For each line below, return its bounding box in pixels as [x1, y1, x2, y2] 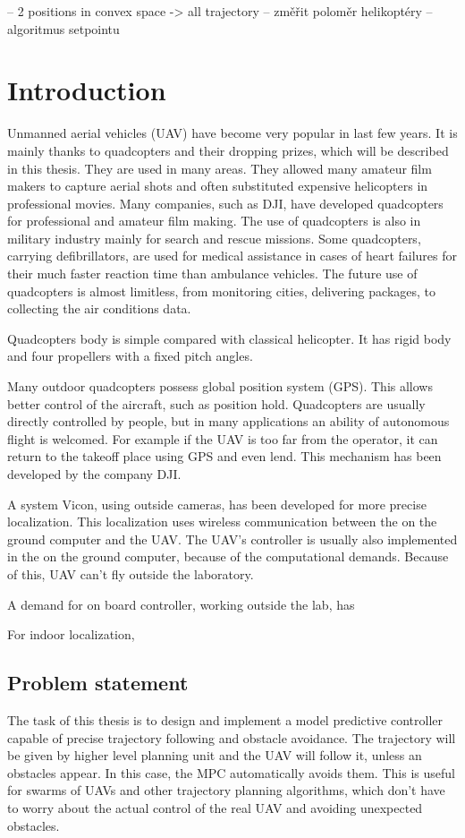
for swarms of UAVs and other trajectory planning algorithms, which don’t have [7, 781, 445, 800]
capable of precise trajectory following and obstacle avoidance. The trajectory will [7, 728, 456, 747]
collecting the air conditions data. [7, 299, 191, 318]
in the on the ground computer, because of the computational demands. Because [7, 547, 449, 566]
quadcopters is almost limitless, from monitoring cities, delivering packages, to [7, 281, 436, 300]
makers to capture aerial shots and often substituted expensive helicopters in [7, 176, 428, 195]
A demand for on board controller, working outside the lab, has [7, 594, 355, 613]
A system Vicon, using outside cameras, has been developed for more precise [7, 494, 427, 513]
